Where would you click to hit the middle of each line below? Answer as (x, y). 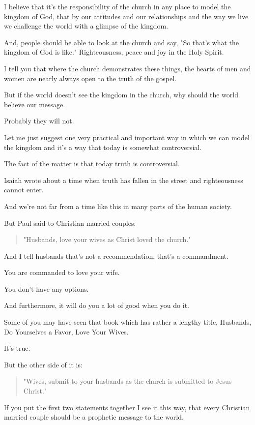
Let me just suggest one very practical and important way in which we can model (127, 137)
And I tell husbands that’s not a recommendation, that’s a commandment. (116, 256)
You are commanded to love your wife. (62, 272)
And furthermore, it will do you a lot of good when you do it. (97, 305)
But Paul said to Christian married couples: (70, 223)
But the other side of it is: (43, 364)
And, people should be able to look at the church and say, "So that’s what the (122, 42)
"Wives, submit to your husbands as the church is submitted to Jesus (127, 381)
